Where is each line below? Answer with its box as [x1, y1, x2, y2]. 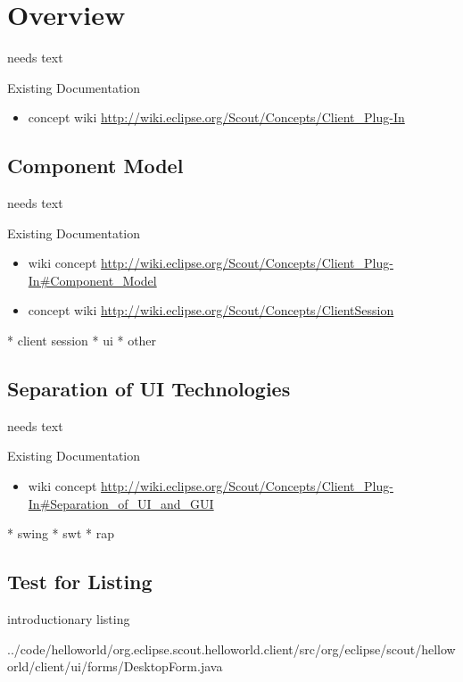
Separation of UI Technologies [7, 375, 291, 403]
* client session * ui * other [7, 331, 157, 350]
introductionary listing [7, 610, 130, 628]
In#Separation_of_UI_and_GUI [28, 494, 214, 512]
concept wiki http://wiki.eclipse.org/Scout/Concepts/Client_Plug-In [28, 108, 405, 127]
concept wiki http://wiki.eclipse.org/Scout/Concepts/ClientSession [28, 301, 394, 320]
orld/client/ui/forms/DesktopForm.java [7, 657, 223, 676]
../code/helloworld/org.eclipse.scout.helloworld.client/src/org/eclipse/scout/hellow [7, 639, 456, 658]
